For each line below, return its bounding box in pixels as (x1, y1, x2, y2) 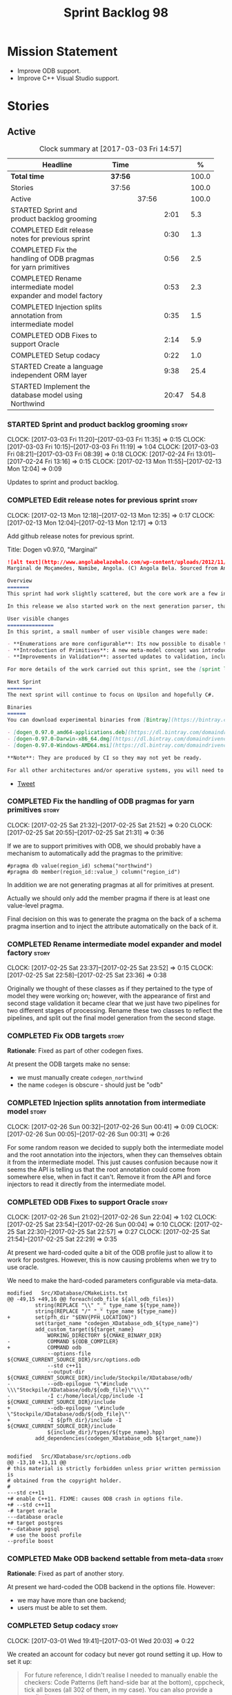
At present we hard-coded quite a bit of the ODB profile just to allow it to (7, 1248, 213, 1257)
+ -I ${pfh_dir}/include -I (7, 1417, 122, 1424)
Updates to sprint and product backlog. (7, 478, 119, 487)
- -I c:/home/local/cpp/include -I (7, 1393, 144, 1400)
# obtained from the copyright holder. (7, 1477, 122, 1484)
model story (7, 1107, 47, 1116)
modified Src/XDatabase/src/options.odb (7, 1453, 131, 1460)
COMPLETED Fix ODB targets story (7, 1031, 125, 1041)
